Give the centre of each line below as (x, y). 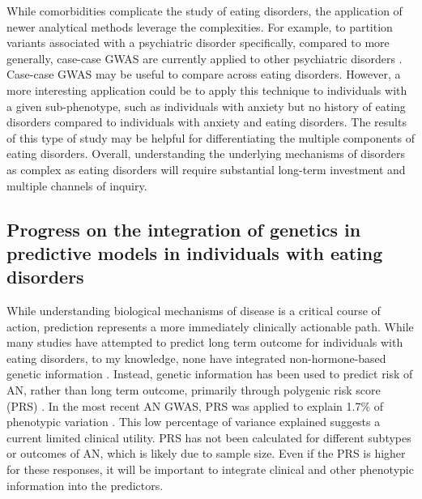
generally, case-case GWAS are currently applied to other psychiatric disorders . (205, 58)
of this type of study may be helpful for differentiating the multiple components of (211, 137)
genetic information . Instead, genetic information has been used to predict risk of (210, 374)
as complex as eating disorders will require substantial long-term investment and (206, 169)
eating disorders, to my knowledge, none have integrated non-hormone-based (196, 358)
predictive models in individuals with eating (195, 252)
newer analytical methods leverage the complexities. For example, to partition (200, 26)
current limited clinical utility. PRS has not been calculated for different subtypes (209, 437)
